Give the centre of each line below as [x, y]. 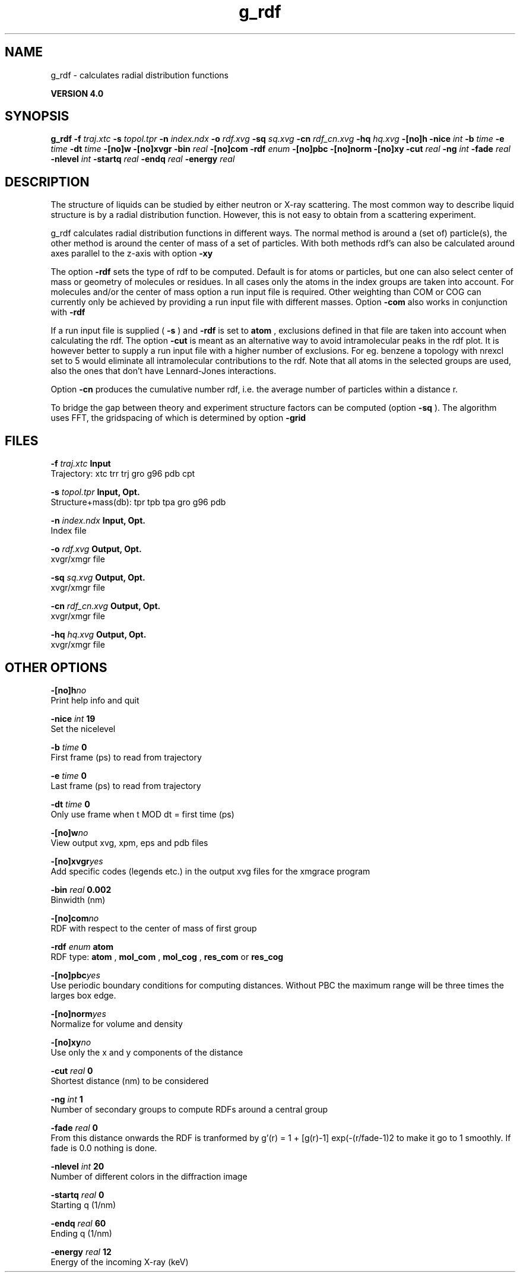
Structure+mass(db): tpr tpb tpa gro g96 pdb [138, 502]
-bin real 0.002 [81, 889]
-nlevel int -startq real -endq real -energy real [143, 159]
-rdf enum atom [82, 946]
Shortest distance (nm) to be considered [130, 1080]
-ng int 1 [67, 1099]
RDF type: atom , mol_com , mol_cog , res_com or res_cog [167, 956]
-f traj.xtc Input [81, 464]
